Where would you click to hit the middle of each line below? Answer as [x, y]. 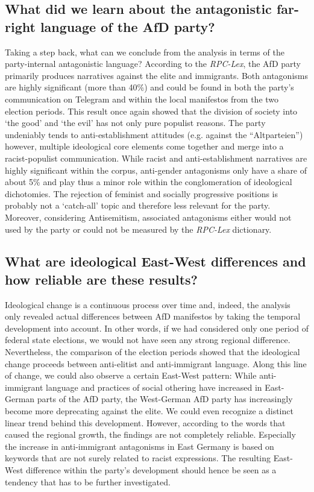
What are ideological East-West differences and [155, 261]
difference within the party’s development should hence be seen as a [151, 470]
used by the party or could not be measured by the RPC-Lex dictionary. [138, 229]
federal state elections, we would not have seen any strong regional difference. [148, 340]
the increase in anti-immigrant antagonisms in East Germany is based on [140, 446]
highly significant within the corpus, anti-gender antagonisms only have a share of [156, 170]
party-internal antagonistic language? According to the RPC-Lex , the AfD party [153, 64]
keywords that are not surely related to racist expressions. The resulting [138, 458]
